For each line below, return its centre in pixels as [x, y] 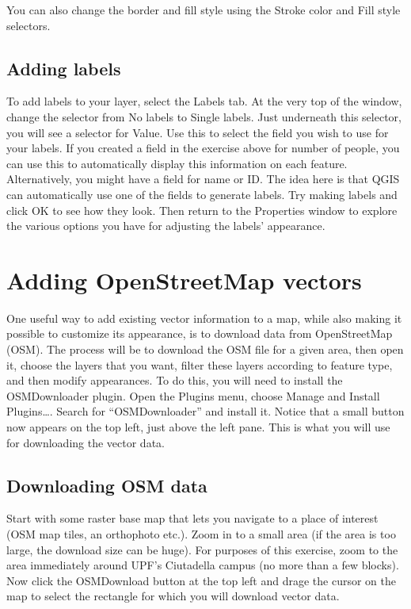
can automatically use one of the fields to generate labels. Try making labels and [202, 194]
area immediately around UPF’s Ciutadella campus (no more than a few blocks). [203, 565]
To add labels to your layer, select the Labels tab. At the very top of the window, [204, 101]
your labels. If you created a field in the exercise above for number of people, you [203, 148]
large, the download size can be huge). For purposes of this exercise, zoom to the [202, 549]
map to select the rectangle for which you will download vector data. [173, 596]
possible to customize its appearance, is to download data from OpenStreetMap [200, 333]
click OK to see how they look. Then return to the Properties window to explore [202, 210]
